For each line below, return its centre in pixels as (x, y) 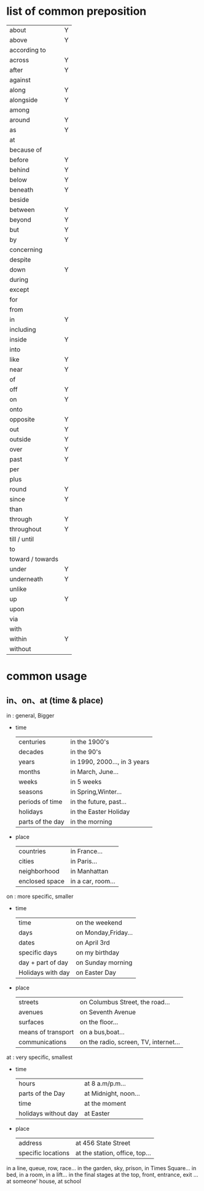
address (30, 1142)
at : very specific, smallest (39, 1057)
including (23, 329)
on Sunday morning (104, 963)
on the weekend (99, 923)
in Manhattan (89, 871)
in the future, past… (99, 802)
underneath (26, 579)
